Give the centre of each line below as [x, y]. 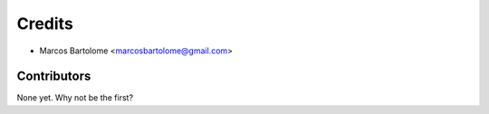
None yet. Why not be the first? [75, 98]
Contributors [54, 76]
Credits [45, 24]
